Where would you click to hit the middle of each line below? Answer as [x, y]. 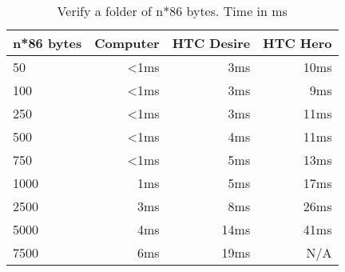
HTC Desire [211, 43]
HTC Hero [297, 43]
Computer [127, 43]
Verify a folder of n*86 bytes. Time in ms [172, 11]
